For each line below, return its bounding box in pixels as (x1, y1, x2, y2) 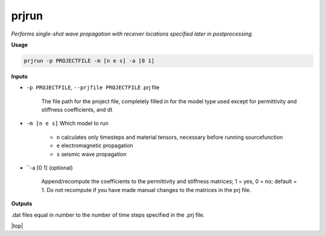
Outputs (11, 200, 33, 208)
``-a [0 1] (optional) (26, 164, 73, 171)
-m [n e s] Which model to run (26, 120, 109, 127)
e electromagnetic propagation (56, 142, 133, 149)
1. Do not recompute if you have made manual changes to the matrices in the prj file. (41, 186, 251, 193)
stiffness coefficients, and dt (41, 106, 113, 113)
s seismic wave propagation (56, 150, 127, 158)
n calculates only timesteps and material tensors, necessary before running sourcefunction (56, 133, 283, 141)
